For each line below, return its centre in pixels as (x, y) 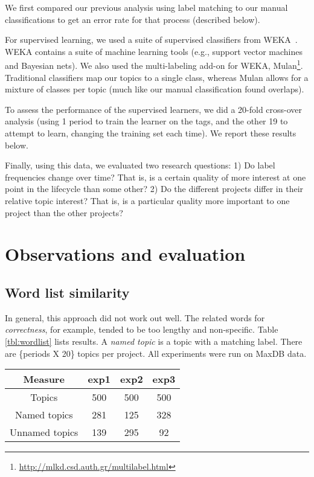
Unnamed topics (44, 432)
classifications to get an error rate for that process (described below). (133, 19)
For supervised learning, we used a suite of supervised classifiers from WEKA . (151, 40)
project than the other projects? (64, 212)
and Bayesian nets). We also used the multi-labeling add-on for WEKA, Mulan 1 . (154, 65)
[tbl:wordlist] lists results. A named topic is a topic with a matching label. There (154, 341)
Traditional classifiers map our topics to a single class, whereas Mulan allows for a (157, 77)
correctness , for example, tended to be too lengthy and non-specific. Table (142, 329)
